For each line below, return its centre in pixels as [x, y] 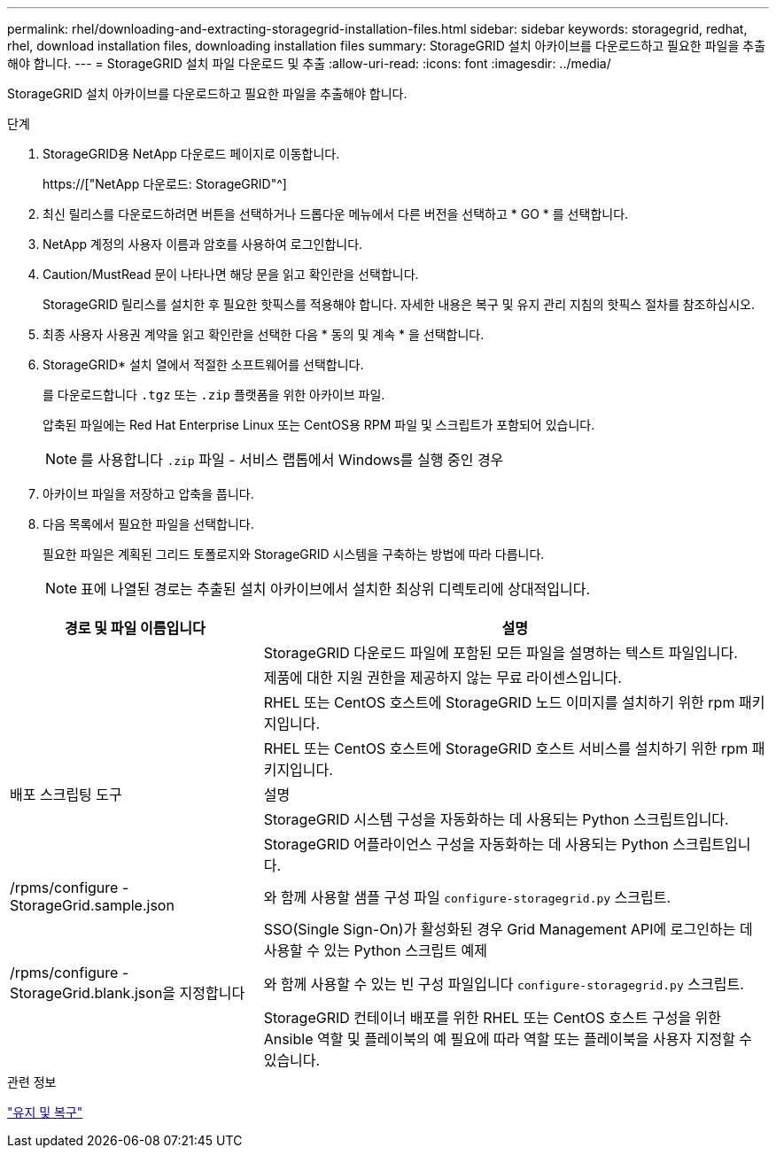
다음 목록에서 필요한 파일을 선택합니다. [148, 524]
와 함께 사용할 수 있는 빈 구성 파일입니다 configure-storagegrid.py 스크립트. [504, 984]
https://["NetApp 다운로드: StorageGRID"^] [165, 184]
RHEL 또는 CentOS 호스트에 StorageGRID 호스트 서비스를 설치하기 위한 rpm [506, 748]
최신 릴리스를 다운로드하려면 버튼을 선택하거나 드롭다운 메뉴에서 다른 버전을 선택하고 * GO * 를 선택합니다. [336, 214]
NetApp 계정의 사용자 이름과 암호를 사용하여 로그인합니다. [203, 244]
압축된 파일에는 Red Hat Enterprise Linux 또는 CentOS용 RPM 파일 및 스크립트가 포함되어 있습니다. [319, 425]
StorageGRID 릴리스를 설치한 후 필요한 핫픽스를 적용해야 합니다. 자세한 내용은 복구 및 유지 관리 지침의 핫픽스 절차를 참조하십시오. [399, 304]
